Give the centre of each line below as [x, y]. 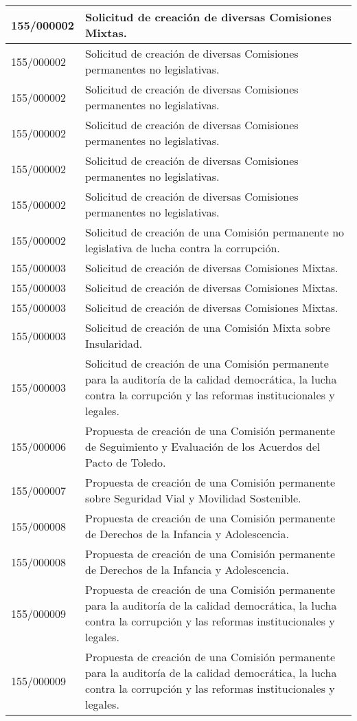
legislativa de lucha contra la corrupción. [183, 248]
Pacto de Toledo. [126, 462]
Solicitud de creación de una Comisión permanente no [215, 232]
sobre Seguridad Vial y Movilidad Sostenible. [193, 498]
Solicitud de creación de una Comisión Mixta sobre [208, 328]
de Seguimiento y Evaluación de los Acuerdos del [203, 446]
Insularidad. [114, 343]
